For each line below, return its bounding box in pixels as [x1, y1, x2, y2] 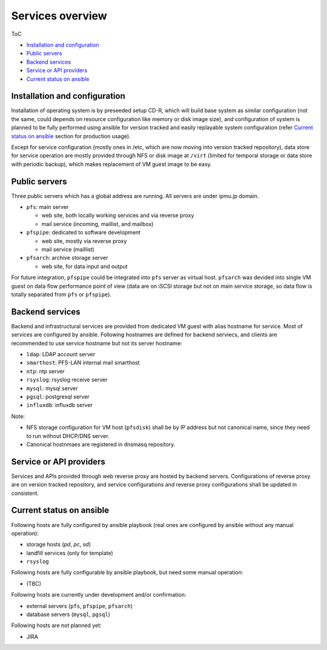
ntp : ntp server [26, 367, 65, 375]
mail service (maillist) [41, 246, 95, 253]
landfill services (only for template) [26, 549, 113, 557]
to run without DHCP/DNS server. [26, 432, 110, 439]
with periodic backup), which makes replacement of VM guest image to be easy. [11, 161, 212, 168]
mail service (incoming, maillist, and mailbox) [41, 220, 154, 227]
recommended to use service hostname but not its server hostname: [11, 339, 182, 347]
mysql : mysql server [26, 385, 78, 392]
